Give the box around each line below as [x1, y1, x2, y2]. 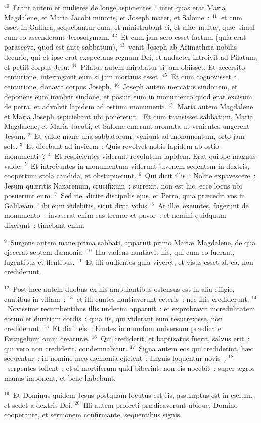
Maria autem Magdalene [177, 101, 253, 111]
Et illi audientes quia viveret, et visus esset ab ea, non [85, 256, 253, 267]
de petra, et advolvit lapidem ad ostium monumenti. [4, 101, 166, 111]
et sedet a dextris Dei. [4, 399, 72, 410]
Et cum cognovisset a [171, 71, 237, 82]
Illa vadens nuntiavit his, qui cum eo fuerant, [95, 247, 235, 257]
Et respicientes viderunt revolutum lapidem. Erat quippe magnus [54, 150, 256, 161]
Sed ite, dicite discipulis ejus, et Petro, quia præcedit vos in [61, 190, 245, 201]
